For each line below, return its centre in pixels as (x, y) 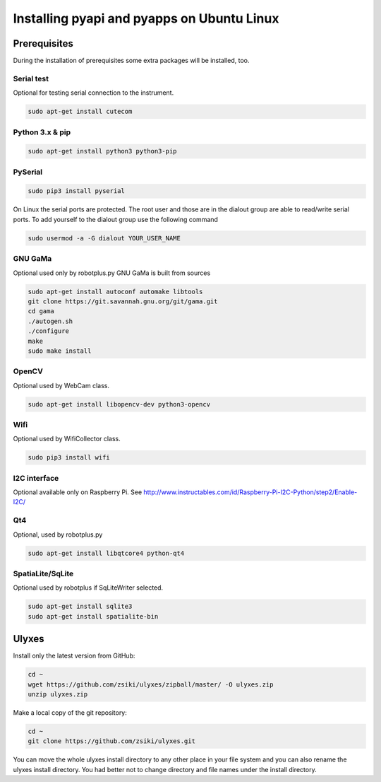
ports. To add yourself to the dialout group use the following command (116, 219)
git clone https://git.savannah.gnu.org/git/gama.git (123, 301)
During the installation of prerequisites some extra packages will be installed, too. (131, 61)
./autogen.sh (50, 321)
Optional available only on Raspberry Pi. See (78, 492)
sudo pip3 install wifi (69, 457)
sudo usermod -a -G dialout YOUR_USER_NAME (104, 238)
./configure (49, 331)
